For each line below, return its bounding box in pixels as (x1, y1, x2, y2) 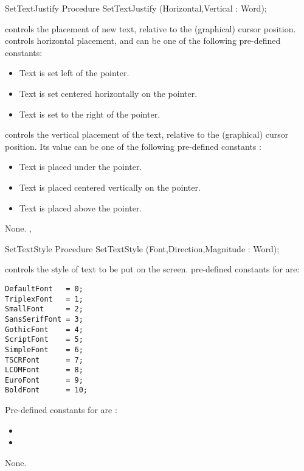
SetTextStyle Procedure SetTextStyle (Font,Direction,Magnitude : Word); (5, 242, 280, 255)
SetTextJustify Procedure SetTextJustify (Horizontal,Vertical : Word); (5, 2, 267, 14)
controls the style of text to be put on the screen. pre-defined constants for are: (5, 263, 300, 275)
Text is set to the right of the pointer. (19, 107, 161, 120)
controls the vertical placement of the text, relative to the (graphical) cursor (5, 128, 289, 141)
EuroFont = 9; (5, 375, 83, 384)
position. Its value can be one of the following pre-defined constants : (5, 140, 261, 152)
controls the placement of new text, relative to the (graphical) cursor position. (5, 22, 296, 35)
